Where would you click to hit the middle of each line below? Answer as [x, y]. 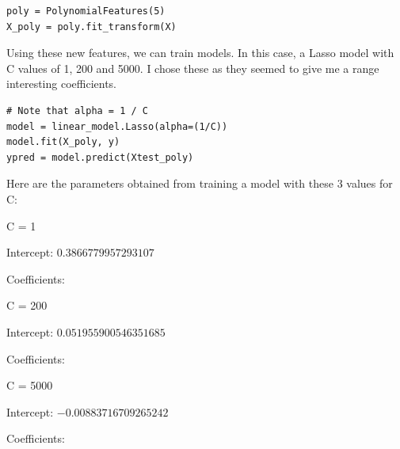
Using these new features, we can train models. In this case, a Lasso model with [200, 53]
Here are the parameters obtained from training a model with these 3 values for [200, 183]
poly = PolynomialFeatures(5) [86, 11]
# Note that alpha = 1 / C [77, 110]
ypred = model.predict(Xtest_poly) [100, 157]
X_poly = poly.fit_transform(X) [91, 27]
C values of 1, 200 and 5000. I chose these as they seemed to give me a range [193, 68]
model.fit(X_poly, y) [63, 142]
